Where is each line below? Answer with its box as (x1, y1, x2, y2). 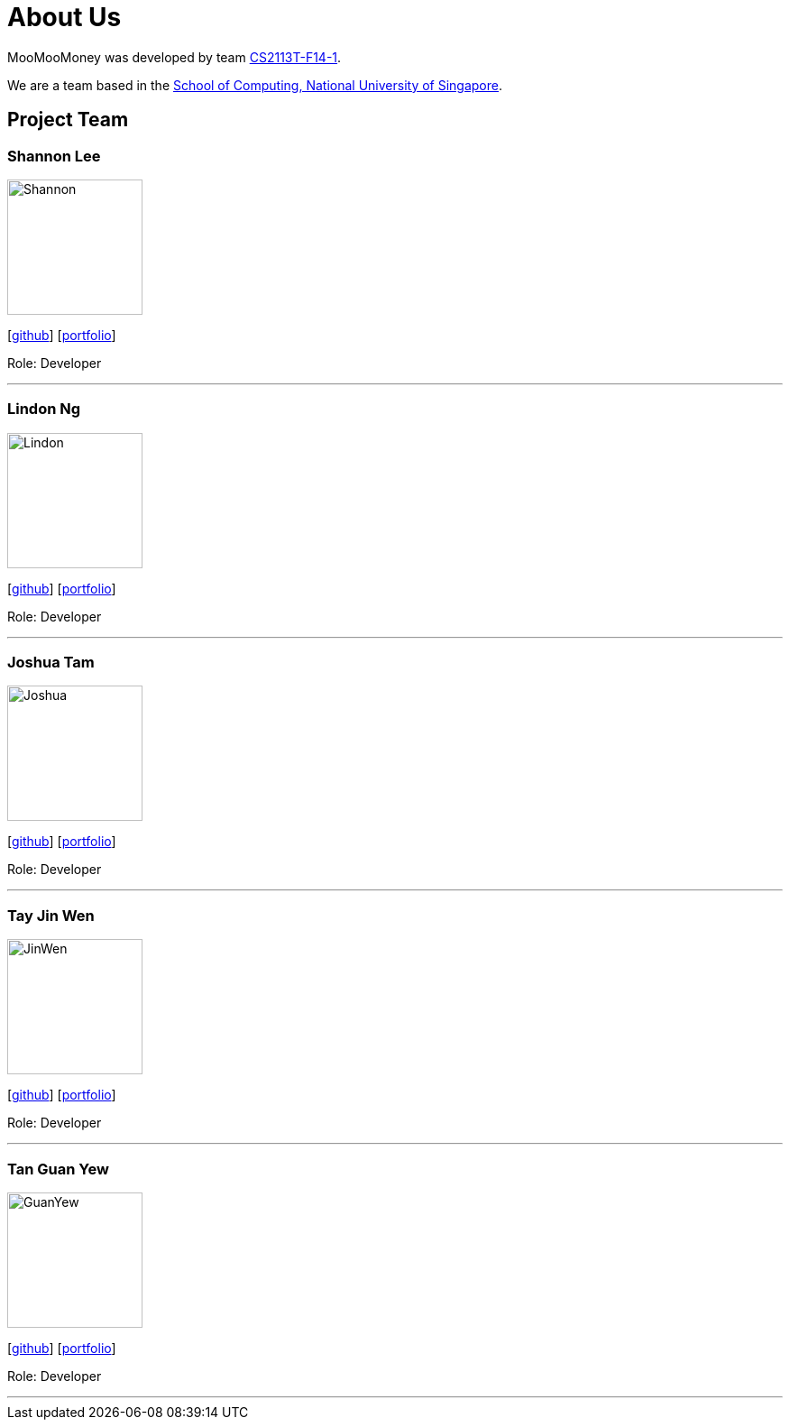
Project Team (7, 108, 129, 132)
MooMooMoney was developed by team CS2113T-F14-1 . (7, 49, 342, 65)
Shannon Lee (7, 146, 101, 165)
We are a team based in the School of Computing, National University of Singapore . (7, 77, 503, 93)
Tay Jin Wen (7, 906, 95, 925)
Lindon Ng (7, 400, 81, 419)
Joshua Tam (7, 653, 95, 672)
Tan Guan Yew (7, 1159, 109, 1178)
